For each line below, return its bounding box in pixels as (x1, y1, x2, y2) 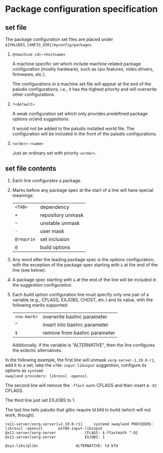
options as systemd (5, 367, 43, 373)
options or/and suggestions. (12, 116, 70, 122)
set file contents (5, 165, 57, 173)
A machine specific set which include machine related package (12, 61, 141, 66)
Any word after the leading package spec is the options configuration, (12, 256, 155, 262)
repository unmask (40, 212, 84, 219)
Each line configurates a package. (12, 177, 82, 183)
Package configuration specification (5, 3, 158, 15)
